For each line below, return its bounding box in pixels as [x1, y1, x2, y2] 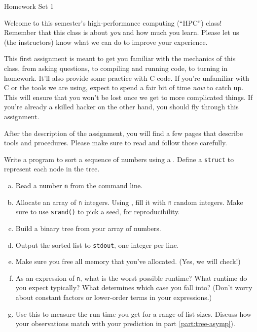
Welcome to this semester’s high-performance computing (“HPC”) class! [4, 17, 222, 28]
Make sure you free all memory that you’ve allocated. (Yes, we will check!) [15, 256, 241, 266]
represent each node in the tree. [4, 164, 100, 174]
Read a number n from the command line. [15, 180, 143, 190]
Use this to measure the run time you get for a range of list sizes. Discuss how [15, 308, 252, 319]
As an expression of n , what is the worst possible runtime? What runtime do [15, 272, 247, 283]
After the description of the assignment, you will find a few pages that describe [4, 128, 243, 138]
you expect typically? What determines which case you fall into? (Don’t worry [15, 282, 253, 293]
